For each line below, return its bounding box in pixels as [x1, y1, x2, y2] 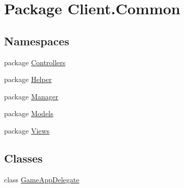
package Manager [4, 91, 59, 101]
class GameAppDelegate [4, 174, 80, 184]
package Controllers [4, 57, 66, 67]
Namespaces [4, 33, 69, 48]
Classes [4, 150, 43, 166]
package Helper [4, 74, 52, 85]
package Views [4, 125, 50, 136]
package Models [4, 108, 54, 119]
